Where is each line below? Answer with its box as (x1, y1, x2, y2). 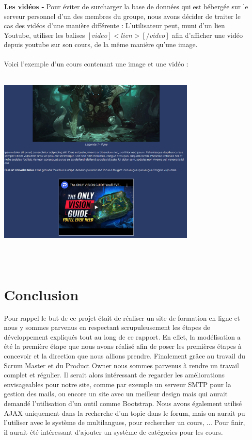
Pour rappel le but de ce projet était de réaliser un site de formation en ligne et (4, 312, 240, 323)
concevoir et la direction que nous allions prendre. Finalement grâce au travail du (4, 350, 245, 360)
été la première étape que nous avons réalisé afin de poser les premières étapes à (4, 341, 242, 351)
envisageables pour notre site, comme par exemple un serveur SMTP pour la (4, 379, 231, 389)
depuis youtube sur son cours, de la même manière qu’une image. (4, 39, 198, 49)
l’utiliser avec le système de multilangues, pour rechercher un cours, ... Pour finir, (4, 417, 245, 427)
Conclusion (4, 284, 79, 304)
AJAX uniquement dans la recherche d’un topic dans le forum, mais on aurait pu (4, 407, 245, 418)
